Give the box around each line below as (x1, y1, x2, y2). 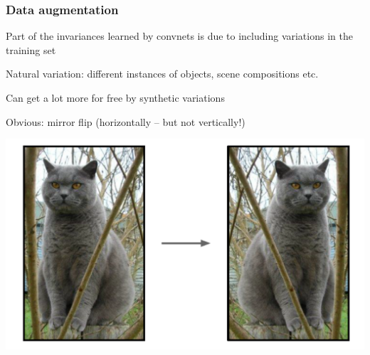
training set (6, 42, 56, 57)
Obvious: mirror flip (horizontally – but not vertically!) (6, 114, 245, 129)
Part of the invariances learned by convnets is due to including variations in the (6, 28, 353, 43)
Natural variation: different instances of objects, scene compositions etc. (6, 66, 319, 81)
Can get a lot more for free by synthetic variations (6, 90, 225, 105)
